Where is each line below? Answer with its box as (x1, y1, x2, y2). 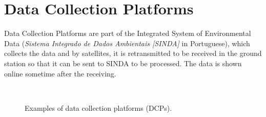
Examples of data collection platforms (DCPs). (25, 102, 172, 113)
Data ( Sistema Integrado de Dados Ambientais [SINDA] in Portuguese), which (4, 37, 250, 48)
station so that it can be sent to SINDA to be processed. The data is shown (4, 57, 242, 68)
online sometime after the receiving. (4, 68, 116, 79)
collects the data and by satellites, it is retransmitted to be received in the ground (4, 48, 262, 59)
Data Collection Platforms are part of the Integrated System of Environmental (4, 28, 251, 38)
